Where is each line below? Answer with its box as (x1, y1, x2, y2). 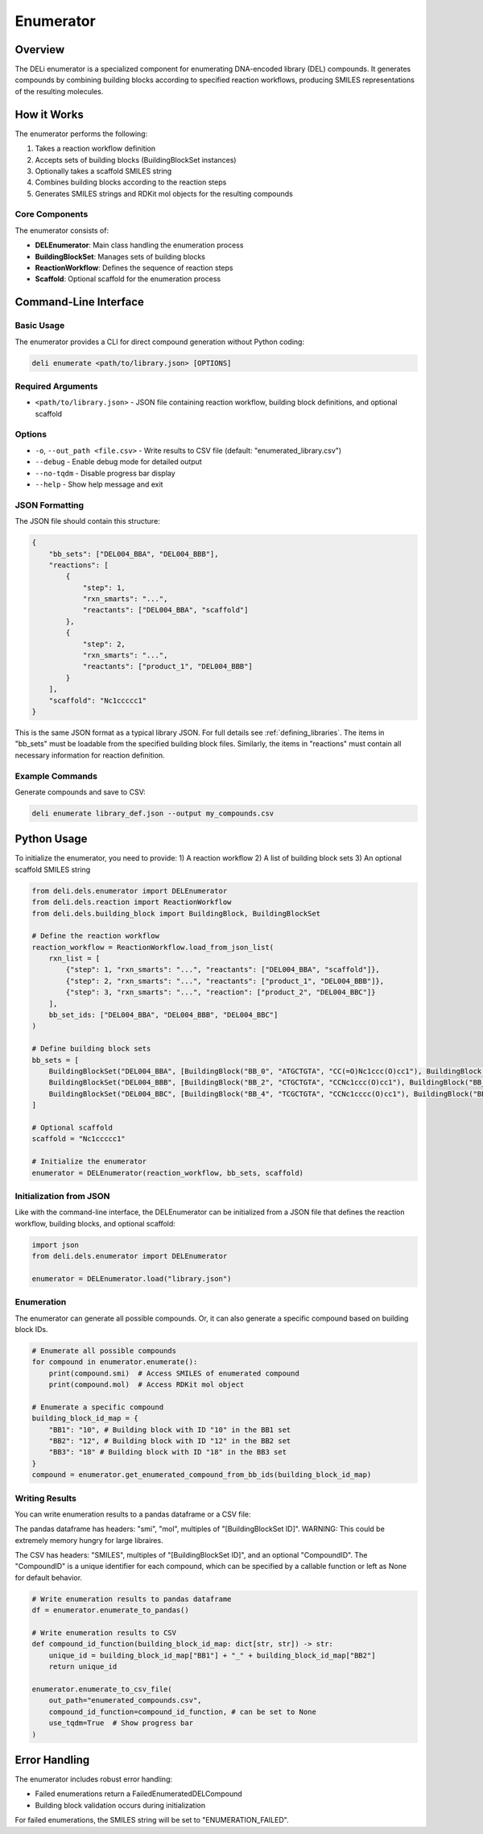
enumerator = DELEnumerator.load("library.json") (31, 1274, 232, 1283)
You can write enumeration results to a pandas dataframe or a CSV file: (14, 1509, 251, 1519)
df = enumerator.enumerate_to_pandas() (31, 1606, 189, 1615)
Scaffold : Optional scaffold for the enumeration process (35, 274, 221, 284)
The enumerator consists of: (14, 226, 109, 235)
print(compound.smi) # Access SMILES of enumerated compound (48, 1368, 299, 1378)
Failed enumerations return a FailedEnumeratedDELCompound (35, 1789, 243, 1799)
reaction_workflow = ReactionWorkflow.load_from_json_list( (31, 943, 275, 952)
